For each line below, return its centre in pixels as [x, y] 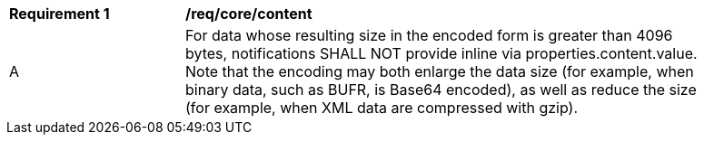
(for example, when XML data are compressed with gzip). [382, 108]
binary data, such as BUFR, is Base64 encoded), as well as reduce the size [441, 90]
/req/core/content [249, 14]
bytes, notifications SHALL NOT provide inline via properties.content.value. [441, 53]
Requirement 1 [59, 14]
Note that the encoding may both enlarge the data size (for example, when [440, 71]
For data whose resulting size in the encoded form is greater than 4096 [429, 35]
